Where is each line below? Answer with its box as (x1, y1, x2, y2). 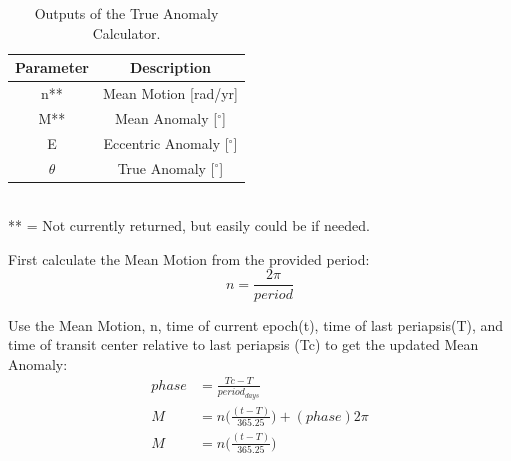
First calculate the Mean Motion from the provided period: (8, 248, 370, 269)
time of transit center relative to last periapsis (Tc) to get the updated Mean (8, 334, 479, 355)
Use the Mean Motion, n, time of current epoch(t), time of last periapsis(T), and (8, 314, 504, 335)
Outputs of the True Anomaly (34, 3, 219, 23)
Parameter (15, 57, 89, 78)
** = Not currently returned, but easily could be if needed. (8, 215, 370, 236)
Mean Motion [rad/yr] (102, 83, 238, 104)
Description (129, 57, 211, 78)
